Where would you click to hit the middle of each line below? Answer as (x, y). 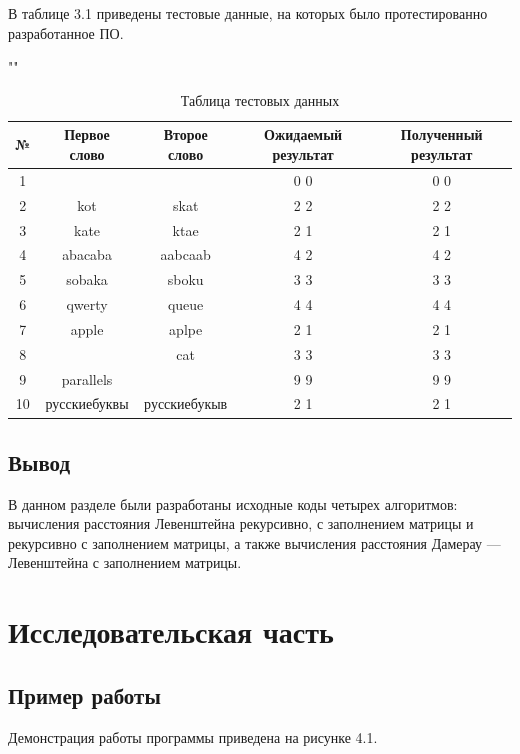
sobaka (87, 279)
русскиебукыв (186, 403)
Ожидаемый (303, 134)
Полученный (441, 134)
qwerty (87, 304)
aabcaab (185, 254)
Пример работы (84, 694)
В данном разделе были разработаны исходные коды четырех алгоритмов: (233, 503)
